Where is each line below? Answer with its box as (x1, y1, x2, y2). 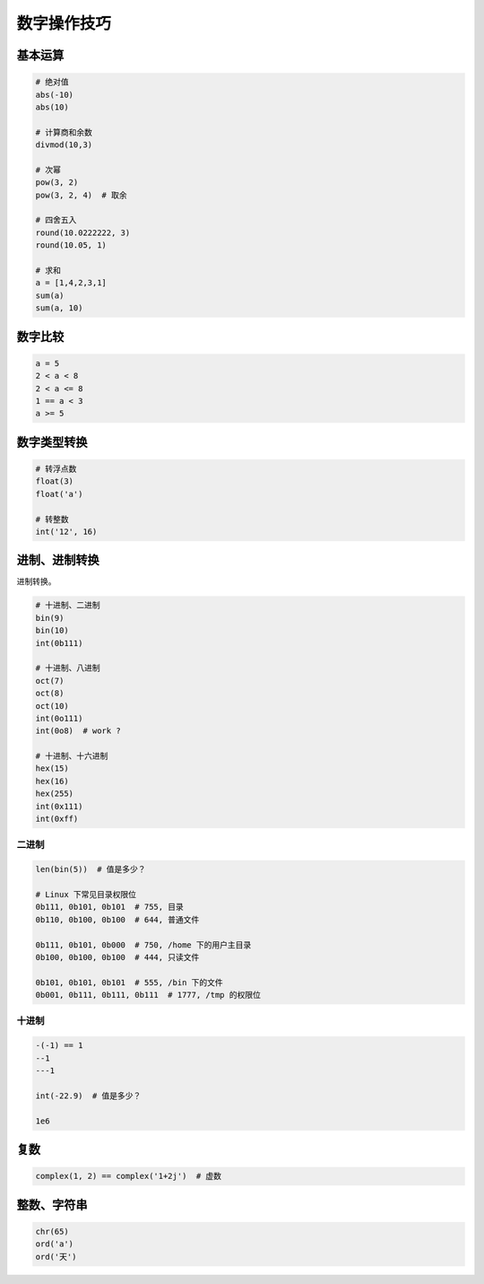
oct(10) (35, 701, 69, 711)
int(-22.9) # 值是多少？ (35, 1090, 142, 1101)
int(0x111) (35, 801, 83, 811)
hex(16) (35, 776, 69, 786)
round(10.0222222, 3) (35, 227, 131, 238)
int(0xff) (35, 814, 79, 825)
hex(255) (35, 789, 74, 799)
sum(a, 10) (35, 303, 83, 313)
